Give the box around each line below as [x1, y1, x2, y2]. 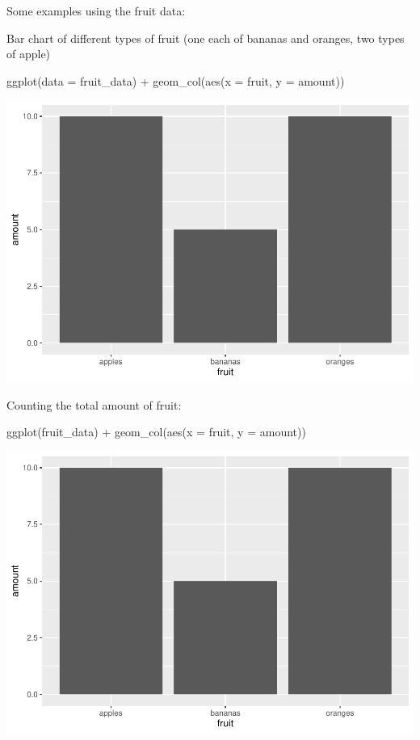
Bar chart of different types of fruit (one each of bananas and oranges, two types [6, 29, 405, 46]
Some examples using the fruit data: [6, 2, 186, 19]
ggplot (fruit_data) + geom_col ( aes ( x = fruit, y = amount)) [6, 423, 306, 440]
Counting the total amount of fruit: [6, 396, 182, 413]
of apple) [6, 45, 51, 62]
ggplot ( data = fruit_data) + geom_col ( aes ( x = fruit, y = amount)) [6, 72, 345, 89]
